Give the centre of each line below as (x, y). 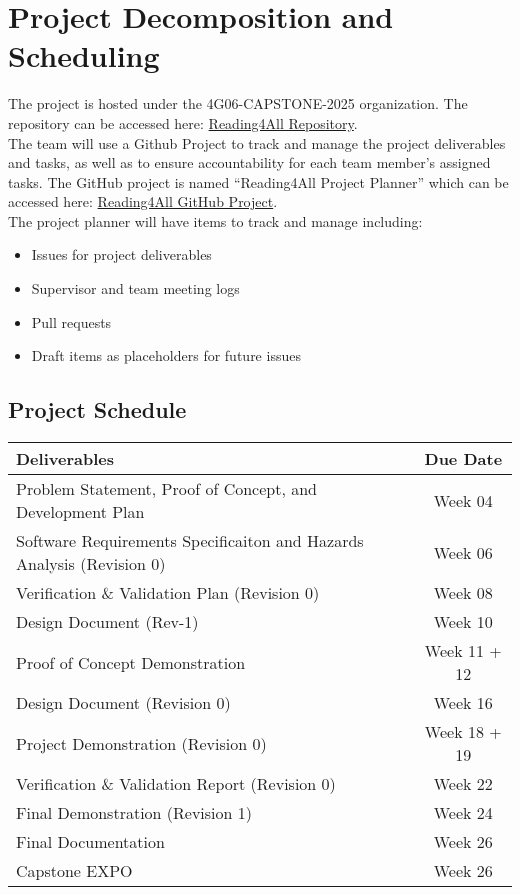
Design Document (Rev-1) (107, 622)
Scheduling (84, 55)
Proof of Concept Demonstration (131, 662)
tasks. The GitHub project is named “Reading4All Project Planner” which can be (258, 181)
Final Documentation (90, 842)
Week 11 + (463, 651)
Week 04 (463, 500)
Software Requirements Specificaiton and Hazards (190, 541)
